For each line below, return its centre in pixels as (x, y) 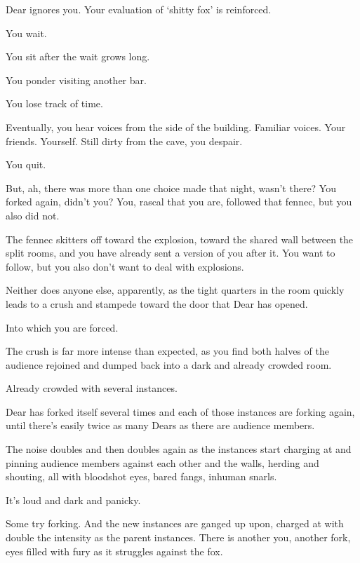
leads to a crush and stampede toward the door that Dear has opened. (157, 303)
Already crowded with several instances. (92, 388)
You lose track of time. (54, 103)
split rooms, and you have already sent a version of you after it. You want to (171, 253)
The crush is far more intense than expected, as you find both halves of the (167, 351)
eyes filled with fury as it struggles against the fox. (114, 551)
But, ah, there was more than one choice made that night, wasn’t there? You (171, 188)
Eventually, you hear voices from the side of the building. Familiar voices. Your (176, 127)
